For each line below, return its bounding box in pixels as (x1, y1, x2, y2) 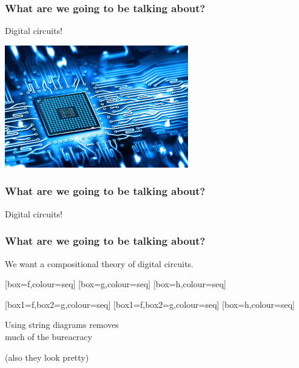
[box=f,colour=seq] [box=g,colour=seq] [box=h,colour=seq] (5, 278, 226, 290)
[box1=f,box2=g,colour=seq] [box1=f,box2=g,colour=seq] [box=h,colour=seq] (5, 298, 295, 310)
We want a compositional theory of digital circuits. (5, 257, 193, 270)
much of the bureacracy (5, 330, 92, 342)
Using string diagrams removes (5, 318, 119, 331)
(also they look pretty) (5, 350, 89, 363)
